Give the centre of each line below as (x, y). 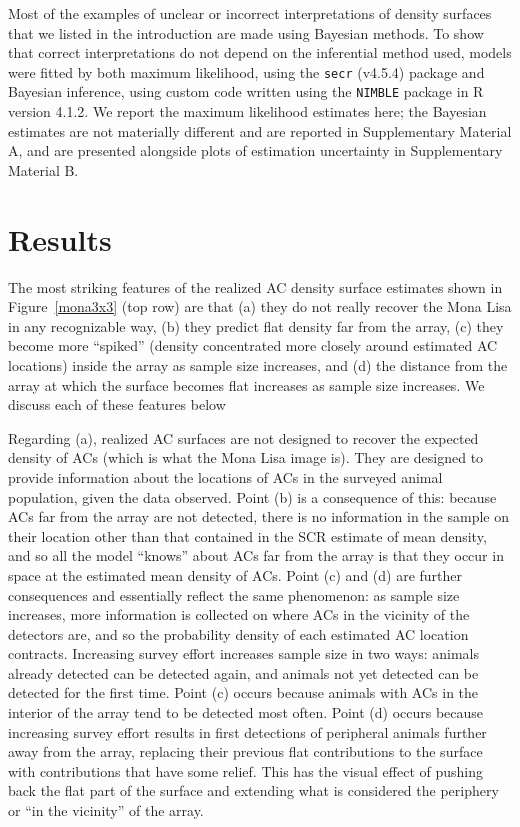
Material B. (43, 169)
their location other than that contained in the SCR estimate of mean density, (247, 535)
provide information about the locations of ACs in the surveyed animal (225, 476)
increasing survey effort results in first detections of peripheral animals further (247, 731)
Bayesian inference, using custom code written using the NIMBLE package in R (246, 91)
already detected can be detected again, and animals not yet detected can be (243, 672)
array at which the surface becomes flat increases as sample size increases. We (246, 384)
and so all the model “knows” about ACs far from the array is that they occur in (256, 555)
